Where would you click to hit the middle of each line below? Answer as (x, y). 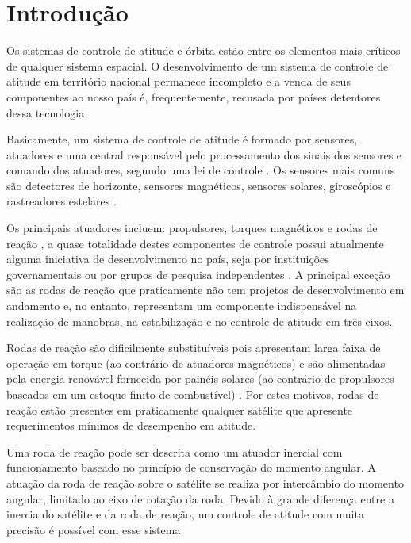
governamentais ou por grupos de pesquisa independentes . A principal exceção (198, 274)
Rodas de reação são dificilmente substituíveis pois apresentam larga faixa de (194, 348)
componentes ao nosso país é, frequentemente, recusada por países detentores (194, 96)
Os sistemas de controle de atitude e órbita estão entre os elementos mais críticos (204, 50)
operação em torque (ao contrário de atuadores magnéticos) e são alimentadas (196, 363)
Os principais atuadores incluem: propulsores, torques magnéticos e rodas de (192, 228)
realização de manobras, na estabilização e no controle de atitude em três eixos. (200, 321)
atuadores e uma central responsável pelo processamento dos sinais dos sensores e (204, 154)
